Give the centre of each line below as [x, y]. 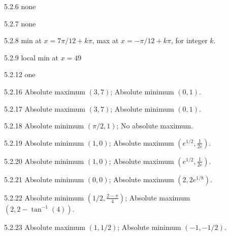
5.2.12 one [20, 74]
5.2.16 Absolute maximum [45, 91]
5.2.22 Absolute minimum [44, 197]
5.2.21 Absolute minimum [44, 179]
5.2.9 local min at [31, 57]
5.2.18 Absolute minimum [44, 126]
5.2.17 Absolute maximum [45, 108]
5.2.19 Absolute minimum [44, 142]
